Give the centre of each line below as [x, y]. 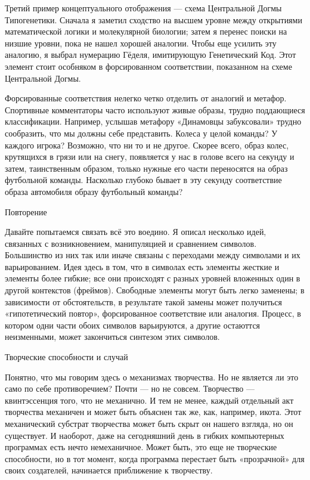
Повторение [26, 211]
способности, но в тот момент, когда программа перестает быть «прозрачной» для [155, 458]
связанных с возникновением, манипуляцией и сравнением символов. [131, 243]
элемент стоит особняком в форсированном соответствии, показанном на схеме [148, 66]
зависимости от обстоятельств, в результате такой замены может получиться [143, 301]
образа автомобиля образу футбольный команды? [94, 191]
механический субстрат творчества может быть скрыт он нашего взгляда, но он [149, 423]
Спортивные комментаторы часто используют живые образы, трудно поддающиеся [155, 109]
